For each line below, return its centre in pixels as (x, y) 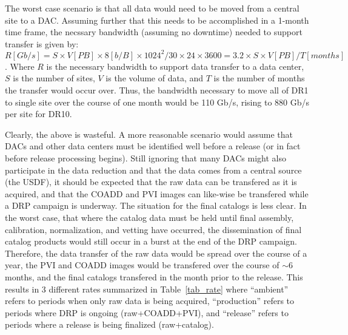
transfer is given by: (42, 43)
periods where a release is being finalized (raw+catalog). (109, 324)
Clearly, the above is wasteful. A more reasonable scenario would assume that (149, 134)
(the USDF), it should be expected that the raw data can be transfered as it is (151, 182)
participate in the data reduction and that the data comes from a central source (153, 170)
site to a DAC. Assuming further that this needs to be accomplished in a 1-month (157, 20)
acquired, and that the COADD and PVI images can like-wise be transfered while (157, 193)
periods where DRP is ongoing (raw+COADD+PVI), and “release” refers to (147, 312)
